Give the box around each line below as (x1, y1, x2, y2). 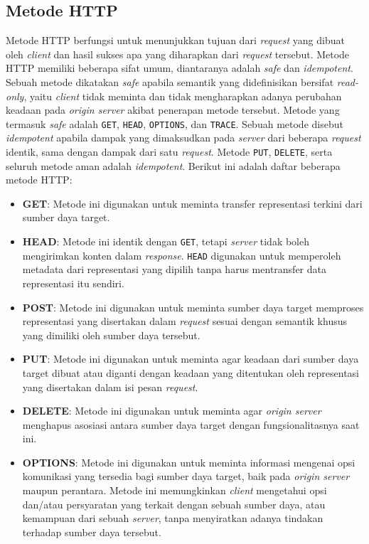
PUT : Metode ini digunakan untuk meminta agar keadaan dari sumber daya (22, 351, 359, 366)
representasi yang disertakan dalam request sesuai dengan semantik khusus (22, 314, 348, 329)
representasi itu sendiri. (22, 275, 124, 290)
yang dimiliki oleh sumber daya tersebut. (22, 327, 200, 342)
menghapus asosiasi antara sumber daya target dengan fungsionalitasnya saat (22, 417, 360, 432)
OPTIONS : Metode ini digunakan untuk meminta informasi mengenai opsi (22, 454, 355, 469)
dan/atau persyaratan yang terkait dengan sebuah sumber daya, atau (22, 496, 326, 511)
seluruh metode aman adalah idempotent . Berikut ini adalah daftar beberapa (6, 158, 341, 173)
